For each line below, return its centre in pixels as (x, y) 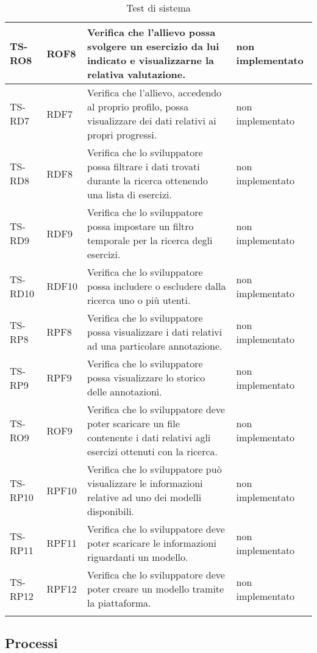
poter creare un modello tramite (156, 589)
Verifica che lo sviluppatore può (155, 469)
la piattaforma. (119, 603)
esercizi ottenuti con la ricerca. (152, 451)
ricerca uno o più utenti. (139, 300)
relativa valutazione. (137, 74)
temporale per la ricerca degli (150, 240)
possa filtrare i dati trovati (144, 166)
